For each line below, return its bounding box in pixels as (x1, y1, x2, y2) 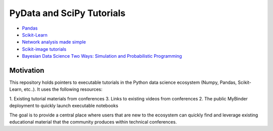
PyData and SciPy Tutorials (9, 8, 126, 19)
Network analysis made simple (22, 39, 86, 45)
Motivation (9, 66, 44, 75)
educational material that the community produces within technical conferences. (9, 118, 177, 125)
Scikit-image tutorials (22, 46, 67, 52)
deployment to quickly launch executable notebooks (9, 103, 118, 109)
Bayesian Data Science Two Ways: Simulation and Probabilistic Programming (22, 53, 182, 59)
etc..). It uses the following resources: (23, 86, 103, 92)
